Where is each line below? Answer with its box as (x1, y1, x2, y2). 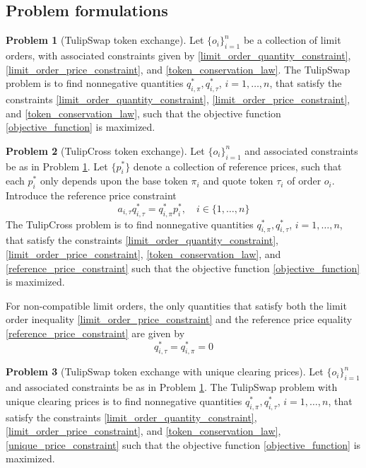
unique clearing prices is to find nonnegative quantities (6, 393, 242, 408)
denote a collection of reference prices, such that (133, 158, 342, 173)
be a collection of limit (243, 33, 341, 47)
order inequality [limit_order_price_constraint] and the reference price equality (6, 312, 353, 327)
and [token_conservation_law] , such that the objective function (6, 105, 281, 120)
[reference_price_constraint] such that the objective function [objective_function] (6, 260, 360, 275)
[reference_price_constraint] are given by (6, 325, 185, 340)
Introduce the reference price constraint (6, 188, 177, 203)
